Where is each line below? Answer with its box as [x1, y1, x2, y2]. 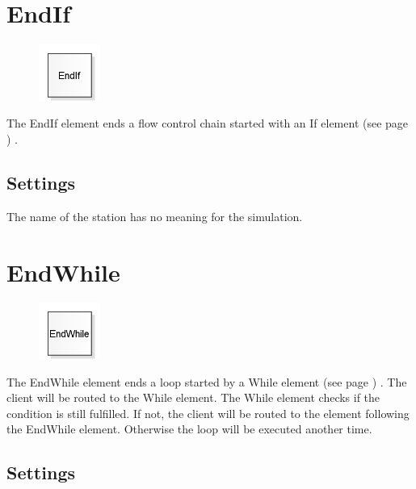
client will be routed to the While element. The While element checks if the [6, 389, 380, 406]
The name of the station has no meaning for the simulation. [6, 207, 303, 224]
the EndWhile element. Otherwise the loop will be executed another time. [6, 420, 372, 437]
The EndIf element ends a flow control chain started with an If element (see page [6, 115, 409, 132]
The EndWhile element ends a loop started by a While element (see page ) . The [6, 373, 407, 390]
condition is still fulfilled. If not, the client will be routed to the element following [6, 404, 410, 421]
